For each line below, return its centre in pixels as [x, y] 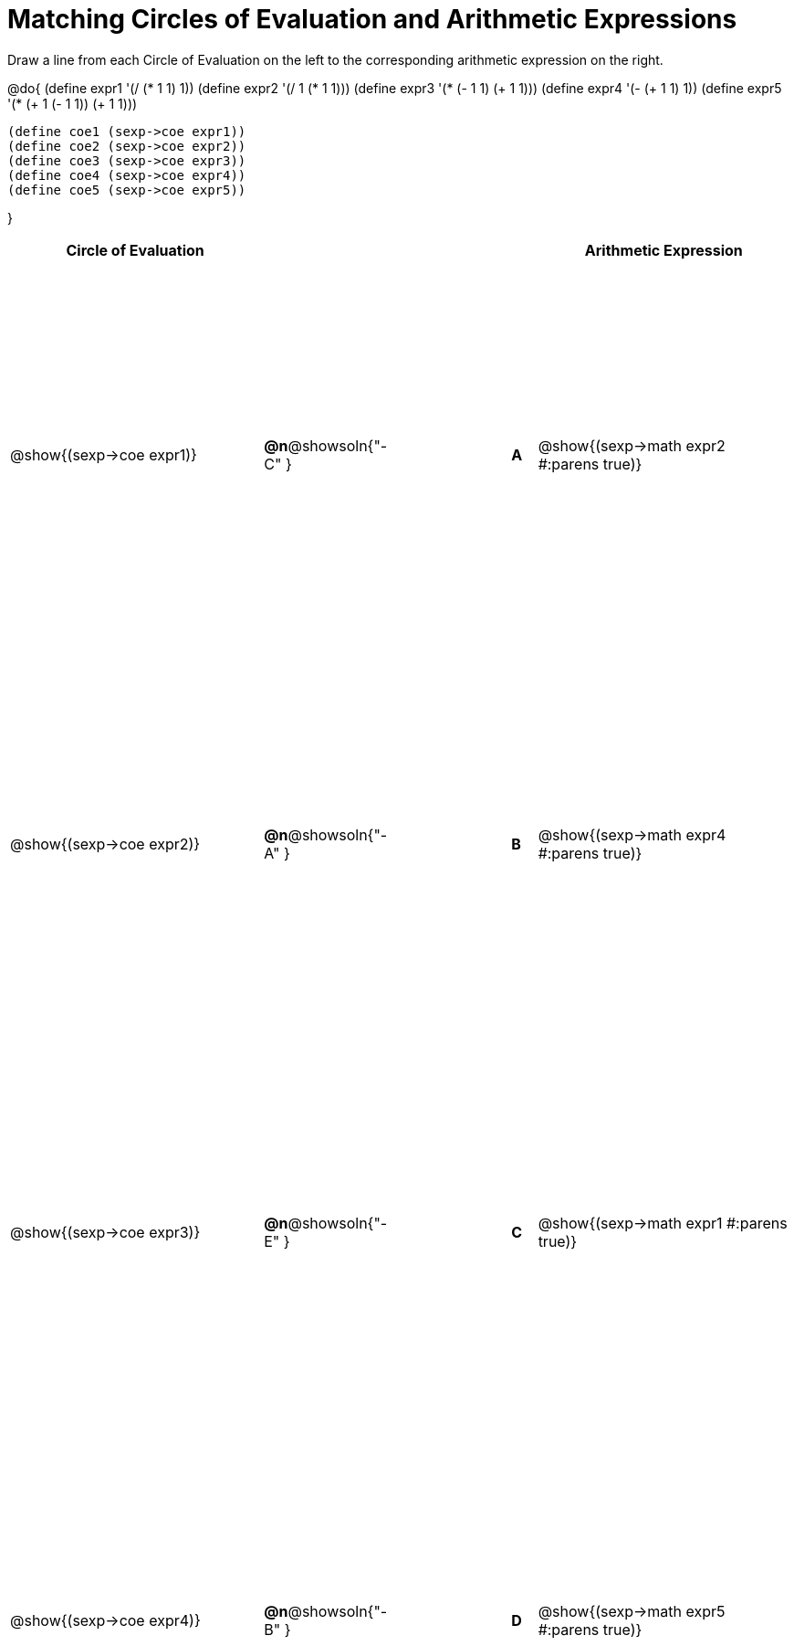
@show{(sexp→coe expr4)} [105, 1620]
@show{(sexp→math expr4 [632, 834]
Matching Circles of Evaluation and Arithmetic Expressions [372, 19]
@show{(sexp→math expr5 [632, 1611]
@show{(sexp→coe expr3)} [105, 1232]
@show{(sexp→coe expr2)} [105, 844]
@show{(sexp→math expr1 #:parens [663, 1223]
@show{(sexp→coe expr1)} [104, 455]
